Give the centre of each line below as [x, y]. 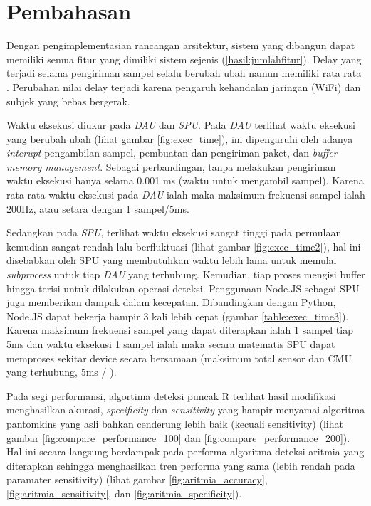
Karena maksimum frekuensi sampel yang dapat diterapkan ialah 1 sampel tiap [180, 330]
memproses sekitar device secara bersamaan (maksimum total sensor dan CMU [179, 358]
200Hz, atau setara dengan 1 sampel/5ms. [98, 208]
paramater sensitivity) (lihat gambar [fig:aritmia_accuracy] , [137, 479]
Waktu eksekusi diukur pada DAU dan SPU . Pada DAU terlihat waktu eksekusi [181, 125]
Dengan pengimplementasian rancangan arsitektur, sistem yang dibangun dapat [181, 45]
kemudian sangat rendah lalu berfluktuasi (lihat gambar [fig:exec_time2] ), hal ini [184, 246]
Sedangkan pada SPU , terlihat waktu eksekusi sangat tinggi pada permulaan [174, 232]
